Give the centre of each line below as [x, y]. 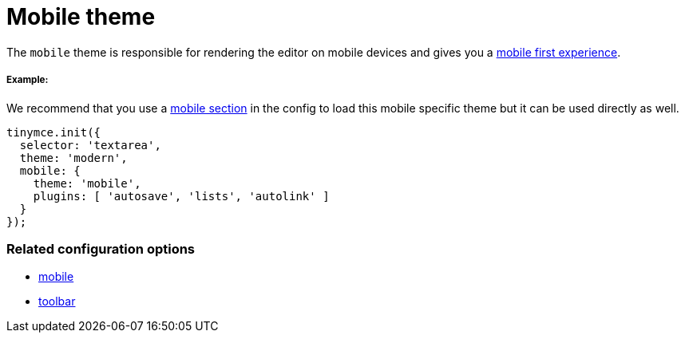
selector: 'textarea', [90, 145]
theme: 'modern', [73, 158]
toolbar [57, 302]
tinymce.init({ [54, 132]
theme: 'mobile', [87, 183]
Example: [28, 80]
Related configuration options [101, 248]
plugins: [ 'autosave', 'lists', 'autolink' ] [181, 196]
